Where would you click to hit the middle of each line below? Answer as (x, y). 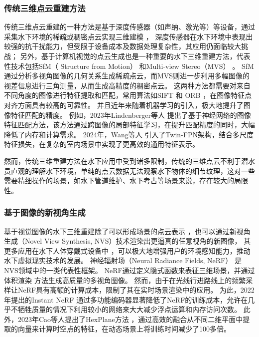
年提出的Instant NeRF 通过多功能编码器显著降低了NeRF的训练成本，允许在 (126, 299)
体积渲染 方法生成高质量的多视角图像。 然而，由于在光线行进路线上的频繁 (125, 280)
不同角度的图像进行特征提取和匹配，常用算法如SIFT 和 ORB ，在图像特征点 (128, 95)
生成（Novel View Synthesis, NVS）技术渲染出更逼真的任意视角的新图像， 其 (128, 241)
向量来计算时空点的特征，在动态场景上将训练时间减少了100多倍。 (124, 329)
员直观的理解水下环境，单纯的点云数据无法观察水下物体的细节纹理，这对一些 (129, 170)
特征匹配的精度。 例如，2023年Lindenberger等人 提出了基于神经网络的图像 (131, 115)
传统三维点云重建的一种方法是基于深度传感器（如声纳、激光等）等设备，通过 (129, 27)
